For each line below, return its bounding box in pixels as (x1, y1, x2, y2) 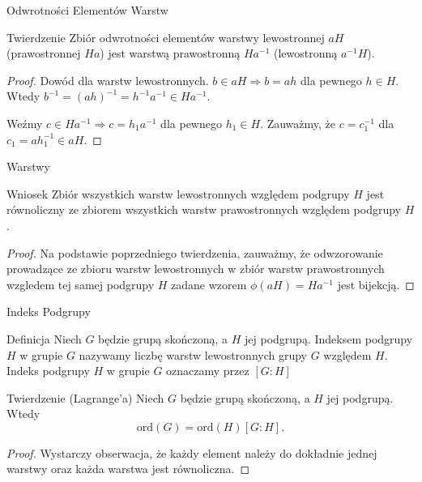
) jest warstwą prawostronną (100, 45, 241, 62)
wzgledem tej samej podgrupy (6, 275, 155, 292)
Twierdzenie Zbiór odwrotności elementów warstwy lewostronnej (6, 28, 325, 45)
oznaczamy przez (166, 362, 249, 379)
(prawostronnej (6, 45, 81, 62)
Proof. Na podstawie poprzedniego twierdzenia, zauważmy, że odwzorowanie (6, 244, 383, 261)
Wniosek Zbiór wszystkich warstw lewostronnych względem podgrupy (6, 185, 350, 202)
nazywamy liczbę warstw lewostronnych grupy (79, 346, 307, 363)
